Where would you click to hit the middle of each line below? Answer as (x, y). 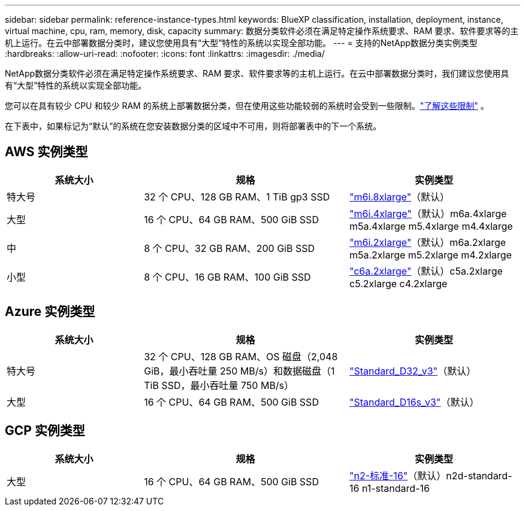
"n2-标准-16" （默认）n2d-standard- (431, 475)
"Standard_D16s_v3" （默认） (414, 402)
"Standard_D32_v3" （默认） (413, 371)
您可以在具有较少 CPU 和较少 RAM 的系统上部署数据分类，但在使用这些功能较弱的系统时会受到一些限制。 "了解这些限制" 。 (247, 106)
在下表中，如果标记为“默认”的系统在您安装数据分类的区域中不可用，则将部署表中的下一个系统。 (193, 126)
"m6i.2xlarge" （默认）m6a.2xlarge (428, 242)
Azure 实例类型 (50, 312)
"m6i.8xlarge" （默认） (399, 197)
